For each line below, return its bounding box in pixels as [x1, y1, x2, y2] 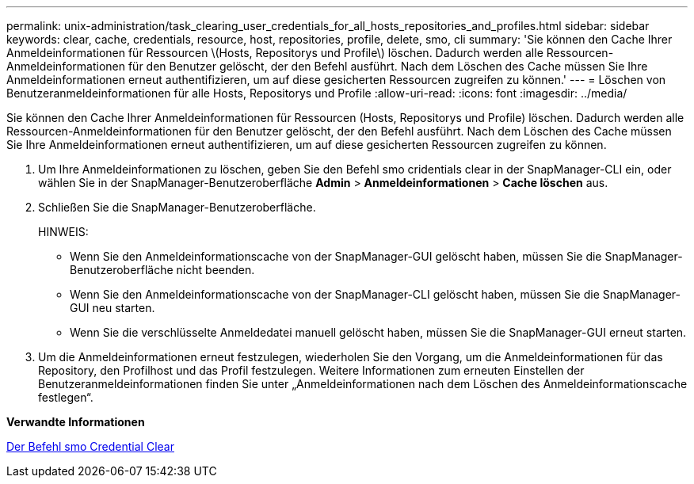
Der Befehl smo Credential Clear [6, 440, 174, 453]
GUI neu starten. [70, 301, 155, 314]
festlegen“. [38, 391, 93, 404]
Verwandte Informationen [6, 415, 145, 429]
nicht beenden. [176, 263, 255, 276]
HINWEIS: [38, 225, 89, 238]
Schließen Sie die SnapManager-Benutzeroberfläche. [38, 200, 316, 214]
